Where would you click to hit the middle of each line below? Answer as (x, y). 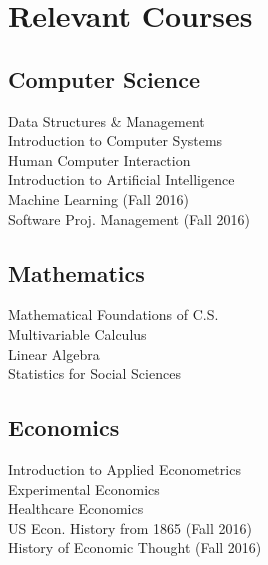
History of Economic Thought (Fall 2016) (135, 547)
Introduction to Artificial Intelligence (121, 179)
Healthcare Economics (76, 508)
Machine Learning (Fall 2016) (98, 198)
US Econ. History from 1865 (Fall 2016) (130, 527)
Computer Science (104, 78)
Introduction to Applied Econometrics (124, 468)
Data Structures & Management (106, 120)
